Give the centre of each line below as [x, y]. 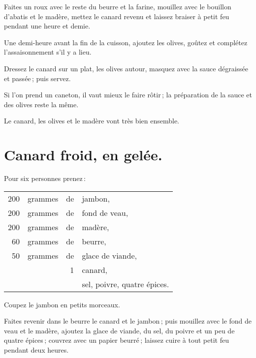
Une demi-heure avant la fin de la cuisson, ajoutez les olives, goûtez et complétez [126, 42]
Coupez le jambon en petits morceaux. [62, 304]
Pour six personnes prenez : [45, 178]
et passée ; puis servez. [37, 78]
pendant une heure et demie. [47, 26]
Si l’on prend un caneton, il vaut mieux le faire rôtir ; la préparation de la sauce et [128, 95]
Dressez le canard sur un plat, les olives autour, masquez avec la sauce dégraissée [126, 68]
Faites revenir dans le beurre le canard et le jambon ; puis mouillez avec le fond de [128, 321]
